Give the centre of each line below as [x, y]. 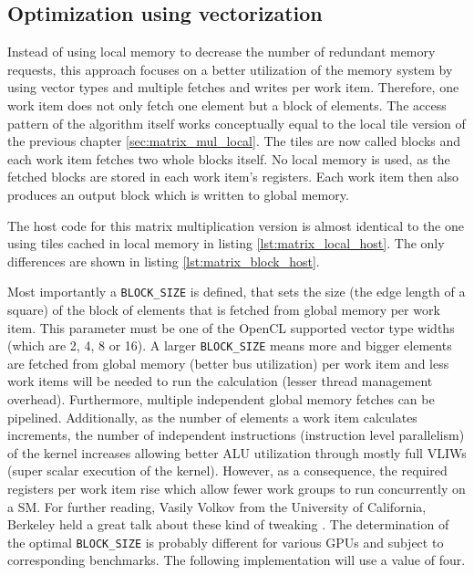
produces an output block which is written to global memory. [178, 194]
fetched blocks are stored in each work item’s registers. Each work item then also [233, 177]
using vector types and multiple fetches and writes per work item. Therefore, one [233, 87]
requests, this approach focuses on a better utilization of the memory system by [230, 69]
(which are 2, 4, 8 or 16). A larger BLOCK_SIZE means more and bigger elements [230, 345]
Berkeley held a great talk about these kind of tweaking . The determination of [228, 524]
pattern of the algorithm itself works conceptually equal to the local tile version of [237, 123]
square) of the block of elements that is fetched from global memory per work [224, 309]
